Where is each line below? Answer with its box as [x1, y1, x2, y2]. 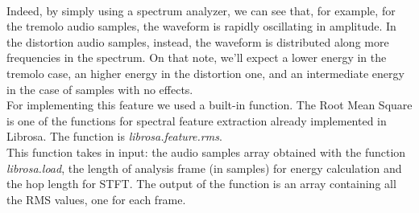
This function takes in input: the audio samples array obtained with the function [6, 143, 406, 160]
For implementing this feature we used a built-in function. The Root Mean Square [6, 96, 413, 113]
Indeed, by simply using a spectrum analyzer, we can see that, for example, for [6, 2, 396, 18]
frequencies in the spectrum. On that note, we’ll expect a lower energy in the [6, 49, 387, 66]
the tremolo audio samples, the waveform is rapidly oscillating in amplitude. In [6, 18, 396, 35]
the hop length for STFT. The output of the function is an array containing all [6, 175, 396, 192]
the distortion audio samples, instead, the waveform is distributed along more [6, 33, 389, 50]
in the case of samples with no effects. [6, 80, 193, 97]
